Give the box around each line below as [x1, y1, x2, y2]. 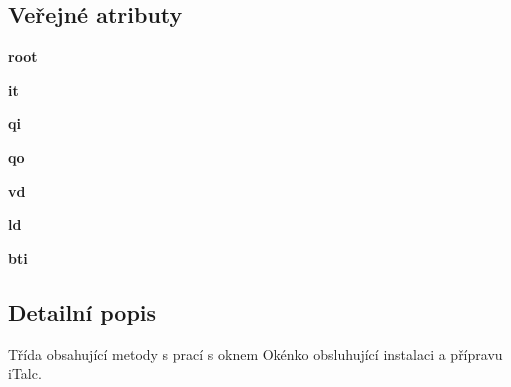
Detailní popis [8, 296, 157, 327]
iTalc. [8, 363, 42, 384]
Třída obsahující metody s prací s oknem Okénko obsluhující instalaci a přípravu [8, 343, 503, 364]
